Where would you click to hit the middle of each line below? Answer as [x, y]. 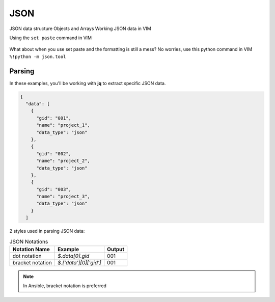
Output [116, 249]
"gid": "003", [54, 189]
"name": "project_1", [63, 125]
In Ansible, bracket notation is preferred [65, 286]
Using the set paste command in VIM [50, 38]
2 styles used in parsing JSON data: [47, 231]
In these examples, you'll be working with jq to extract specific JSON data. [88, 83]
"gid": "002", [54, 154]
